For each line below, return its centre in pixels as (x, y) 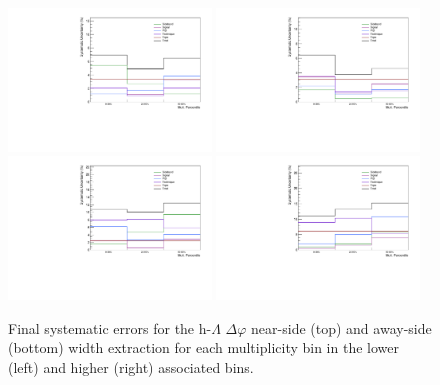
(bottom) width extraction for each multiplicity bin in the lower (203, 347)
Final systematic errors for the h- (110, 327)
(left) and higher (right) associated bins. (131, 367)
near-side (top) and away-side (341, 327)
